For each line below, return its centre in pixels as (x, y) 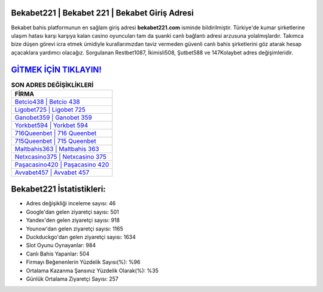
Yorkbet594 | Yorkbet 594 (51, 125)
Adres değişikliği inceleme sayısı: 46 (71, 203)
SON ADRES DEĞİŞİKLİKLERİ (52, 85)
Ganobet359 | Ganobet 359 (53, 117)
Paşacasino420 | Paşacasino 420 (62, 165)
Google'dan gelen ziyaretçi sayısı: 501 (72, 212)
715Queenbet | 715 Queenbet (55, 141)
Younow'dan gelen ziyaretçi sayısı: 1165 (75, 229)
